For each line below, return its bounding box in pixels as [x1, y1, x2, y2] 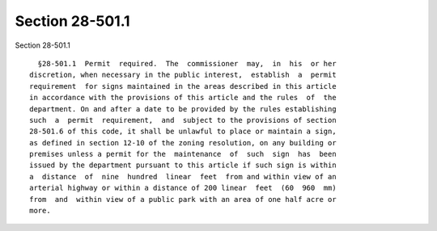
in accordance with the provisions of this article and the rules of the [29, 93, 337, 103]
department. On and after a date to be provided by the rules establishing [29, 104, 337, 113]
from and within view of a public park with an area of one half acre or [29, 195, 337, 204]
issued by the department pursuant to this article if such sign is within [29, 161, 337, 170]
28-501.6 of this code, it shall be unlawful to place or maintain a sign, [29, 127, 337, 136]
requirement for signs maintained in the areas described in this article [29, 82, 337, 90]
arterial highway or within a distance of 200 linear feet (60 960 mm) [29, 183, 337, 193]
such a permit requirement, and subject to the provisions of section [29, 115, 337, 124]
